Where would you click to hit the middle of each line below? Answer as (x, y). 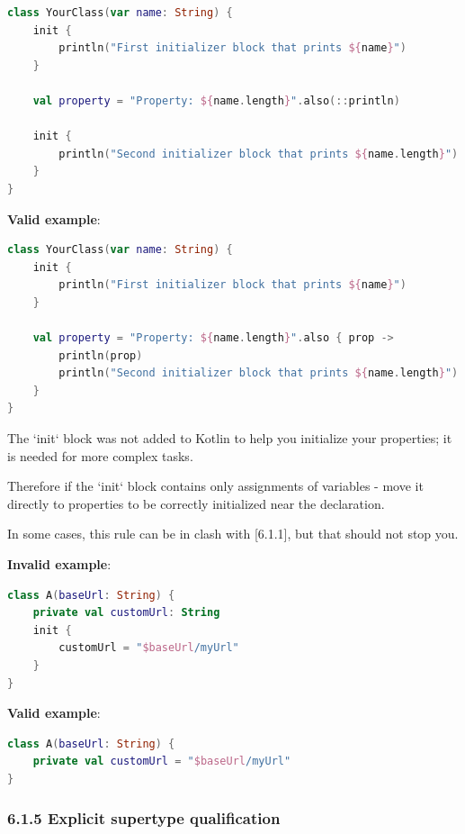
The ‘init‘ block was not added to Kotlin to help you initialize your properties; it (230, 438)
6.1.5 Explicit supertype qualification (144, 818)
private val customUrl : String (126, 613)
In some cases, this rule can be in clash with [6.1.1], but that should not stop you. (233, 534)
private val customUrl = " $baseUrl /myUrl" (162, 761)
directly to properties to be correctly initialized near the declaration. (196, 503)
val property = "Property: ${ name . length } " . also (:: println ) (216, 100)
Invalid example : (59, 564)
